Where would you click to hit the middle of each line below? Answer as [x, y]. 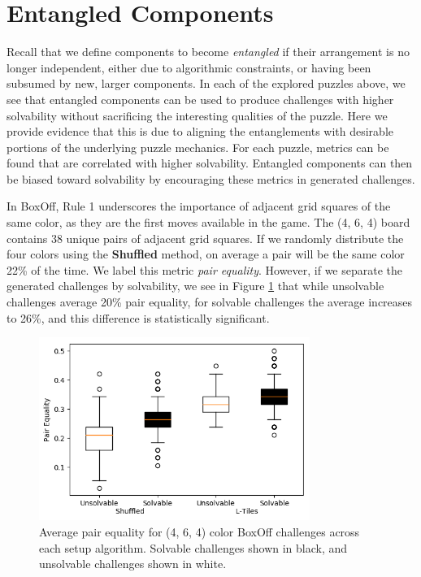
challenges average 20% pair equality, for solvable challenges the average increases [210, 302]
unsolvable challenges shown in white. [133, 564]
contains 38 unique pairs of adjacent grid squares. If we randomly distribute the [205, 238]
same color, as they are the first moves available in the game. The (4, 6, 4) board [208, 222]
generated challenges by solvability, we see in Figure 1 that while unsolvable [195, 286]
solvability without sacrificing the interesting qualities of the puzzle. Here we [197, 115]
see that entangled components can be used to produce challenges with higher [200, 99]
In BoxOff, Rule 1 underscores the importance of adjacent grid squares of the [199, 206]
